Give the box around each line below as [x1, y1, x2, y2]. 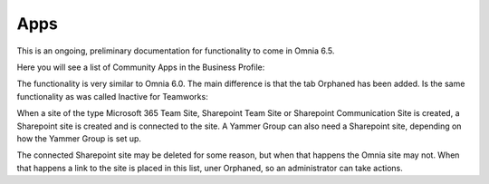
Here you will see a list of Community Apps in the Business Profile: [16, 62, 265, 73]
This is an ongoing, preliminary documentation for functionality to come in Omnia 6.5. [16, 45, 335, 56]
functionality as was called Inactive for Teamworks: [16, 91, 208, 102]
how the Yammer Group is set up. [16, 132, 142, 144]
